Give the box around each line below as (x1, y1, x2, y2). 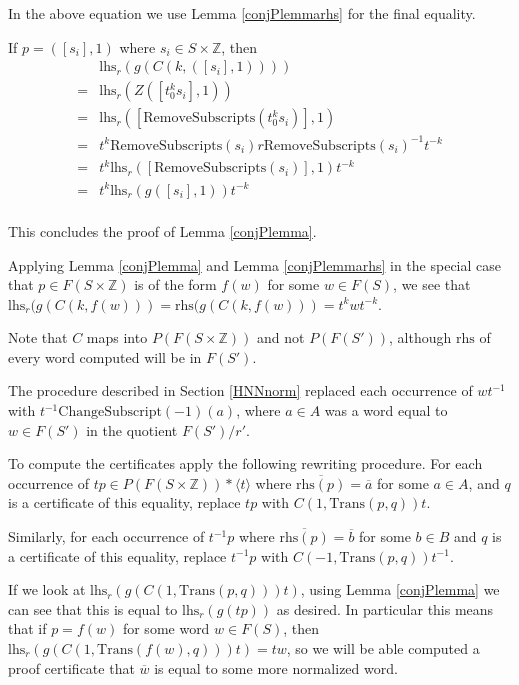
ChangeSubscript (58, 405, 162, 420)
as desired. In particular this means (276, 598, 494, 619)
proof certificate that (8, 657, 135, 678)
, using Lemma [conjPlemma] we (300, 579, 500, 600)
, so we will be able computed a (286, 638, 480, 658)
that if (8, 618, 47, 639)
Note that (8, 327, 68, 348)
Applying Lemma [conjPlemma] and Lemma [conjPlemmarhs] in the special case (8, 254, 502, 275)
